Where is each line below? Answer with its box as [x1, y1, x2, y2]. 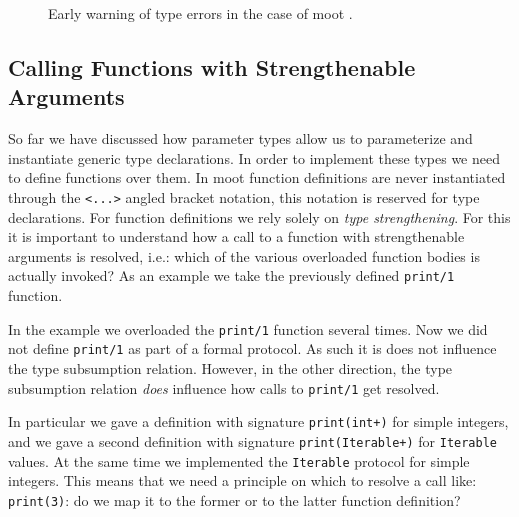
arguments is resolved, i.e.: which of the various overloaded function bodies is [8, 245, 480, 266]
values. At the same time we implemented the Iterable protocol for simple [8, 450, 470, 471]
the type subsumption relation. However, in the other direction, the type [8, 357, 453, 378]
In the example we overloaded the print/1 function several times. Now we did [8, 318, 488, 339]
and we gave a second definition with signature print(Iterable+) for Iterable [8, 430, 498, 451]
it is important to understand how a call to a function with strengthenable [8, 226, 465, 247]
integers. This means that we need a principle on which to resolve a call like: [8, 470, 477, 491]
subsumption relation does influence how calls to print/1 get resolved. [8, 377, 440, 398]
